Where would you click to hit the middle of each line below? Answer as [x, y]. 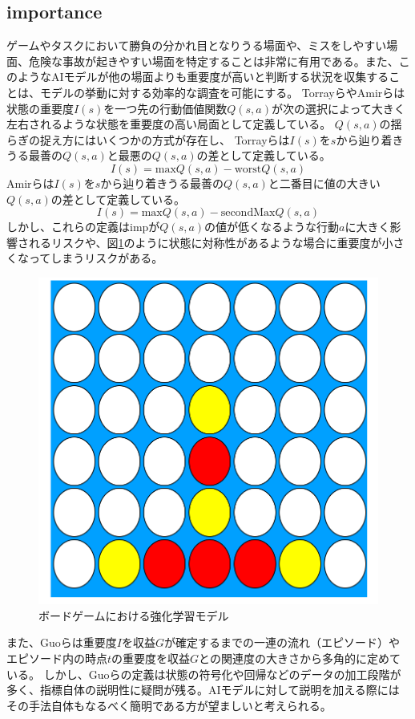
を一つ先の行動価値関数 [165, 108]
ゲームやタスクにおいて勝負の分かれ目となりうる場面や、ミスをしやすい [197, 45]
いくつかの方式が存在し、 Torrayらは [193, 139]
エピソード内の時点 [57, 658]
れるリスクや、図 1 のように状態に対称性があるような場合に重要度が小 [211, 242]
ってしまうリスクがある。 [96, 258]
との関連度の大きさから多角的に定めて [300, 658]
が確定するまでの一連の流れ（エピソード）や [282, 642]
